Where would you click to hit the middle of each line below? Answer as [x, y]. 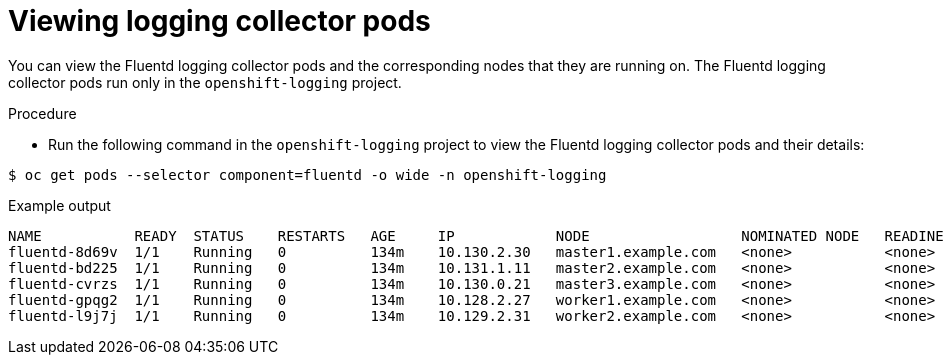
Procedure [42, 113]
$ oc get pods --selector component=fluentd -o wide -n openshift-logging [307, 174]
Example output [59, 205]
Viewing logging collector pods [219, 21]
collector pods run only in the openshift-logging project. [205, 82]
